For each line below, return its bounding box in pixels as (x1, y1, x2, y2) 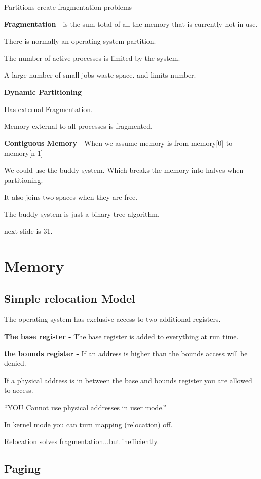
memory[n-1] (4, 148, 43, 158)
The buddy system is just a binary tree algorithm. (4, 208, 160, 219)
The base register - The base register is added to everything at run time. (4, 331, 239, 342)
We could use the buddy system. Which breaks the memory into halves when (4, 164, 244, 175)
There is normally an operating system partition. (4, 35, 156, 46)
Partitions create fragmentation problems (4, 2, 132, 12)
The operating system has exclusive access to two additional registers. (4, 314, 221, 324)
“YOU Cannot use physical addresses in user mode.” (4, 402, 167, 413)
